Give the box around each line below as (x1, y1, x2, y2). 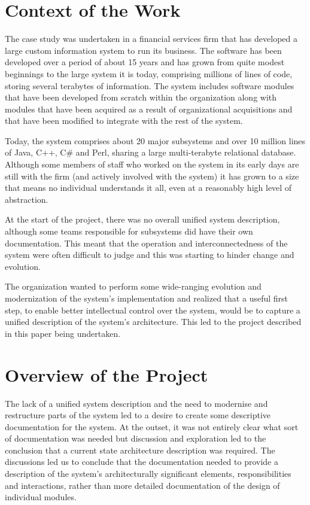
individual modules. (5, 491, 77, 503)
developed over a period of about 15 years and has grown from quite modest (5, 56, 285, 68)
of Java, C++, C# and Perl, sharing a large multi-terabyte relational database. (5, 146, 296, 159)
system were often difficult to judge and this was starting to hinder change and (5, 248, 294, 261)
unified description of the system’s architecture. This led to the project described (5, 315, 302, 328)
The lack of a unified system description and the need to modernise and (5, 397, 268, 409)
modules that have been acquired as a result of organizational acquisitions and (5, 102, 293, 115)
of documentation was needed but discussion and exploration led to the (5, 432, 266, 445)
